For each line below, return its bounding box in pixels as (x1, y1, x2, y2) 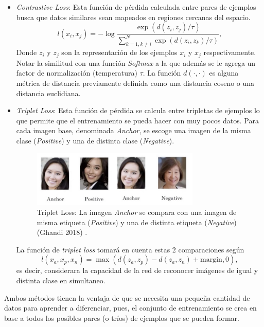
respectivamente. (203, 47, 256, 58)
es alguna (209, 67, 239, 78)
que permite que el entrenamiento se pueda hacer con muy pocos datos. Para (16, 115, 259, 125)
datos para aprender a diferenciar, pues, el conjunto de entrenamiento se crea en (4, 302, 257, 313)
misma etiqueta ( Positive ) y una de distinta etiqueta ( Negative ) (37, 216, 237, 227)
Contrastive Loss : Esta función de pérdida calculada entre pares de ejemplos (16, 2, 256, 12)
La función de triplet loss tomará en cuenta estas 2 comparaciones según (16, 244, 244, 255)
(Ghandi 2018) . (37, 227, 87, 238)
